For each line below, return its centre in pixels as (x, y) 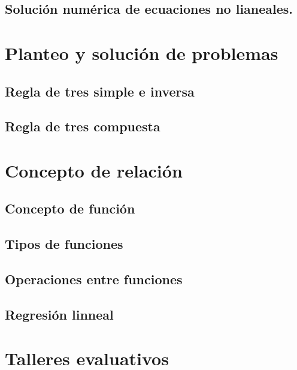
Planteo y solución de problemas (142, 52)
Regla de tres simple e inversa (100, 91)
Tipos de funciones (64, 244)
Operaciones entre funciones (94, 279)
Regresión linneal (59, 314)
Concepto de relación (94, 170)
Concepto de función (70, 208)
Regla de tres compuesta (83, 126)
